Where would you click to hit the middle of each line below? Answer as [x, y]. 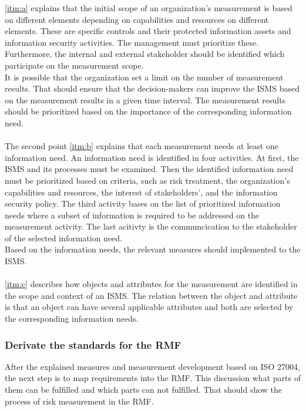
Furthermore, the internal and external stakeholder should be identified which [145, 54]
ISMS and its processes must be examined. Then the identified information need [149, 169]
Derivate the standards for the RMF [93, 344]
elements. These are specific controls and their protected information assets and [148, 31]
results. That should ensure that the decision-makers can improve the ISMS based [152, 88]
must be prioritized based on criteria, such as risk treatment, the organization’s [147, 180]
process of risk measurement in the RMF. [79, 401]
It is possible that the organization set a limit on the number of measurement [144, 77]
